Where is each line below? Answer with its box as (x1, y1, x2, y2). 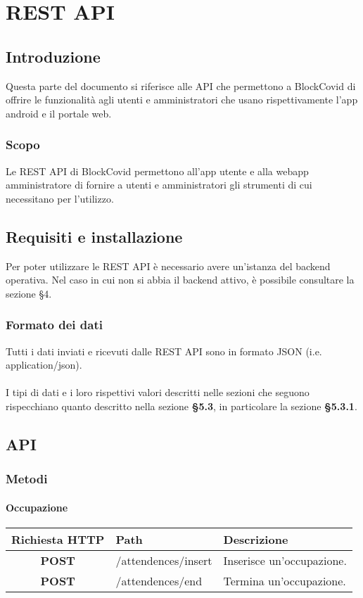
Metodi (6, 470, 48, 488)
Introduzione (6, 45, 101, 67)
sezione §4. (6, 286, 52, 300)
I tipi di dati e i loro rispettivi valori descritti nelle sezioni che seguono (6, 385, 310, 400)
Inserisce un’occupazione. (223, 552, 347, 568)
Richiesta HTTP (11, 530, 105, 547)
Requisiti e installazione (6, 225, 183, 247)
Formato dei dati (6, 316, 103, 333)
